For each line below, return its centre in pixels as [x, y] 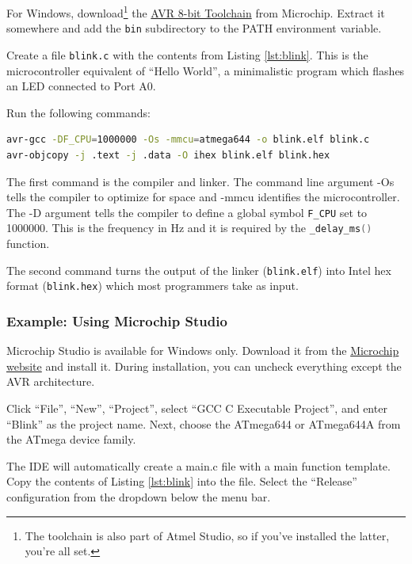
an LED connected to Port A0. [81, 86]
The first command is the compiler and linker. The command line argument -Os [200, 181]
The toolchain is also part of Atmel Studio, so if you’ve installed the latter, [207, 535]
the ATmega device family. [71, 439]
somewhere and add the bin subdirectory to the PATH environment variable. [194, 28]
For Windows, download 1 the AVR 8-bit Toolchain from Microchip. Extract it [196, 11]
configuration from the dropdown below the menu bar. [139, 496]
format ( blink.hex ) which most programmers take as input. [153, 286]
